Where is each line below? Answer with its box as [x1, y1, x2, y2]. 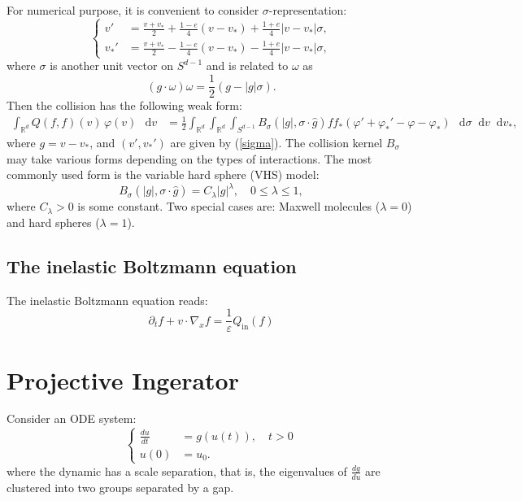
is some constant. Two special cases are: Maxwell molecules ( [77, 198, 381, 215]
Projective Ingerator [7, 363, 239, 396]
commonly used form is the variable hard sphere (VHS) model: [7, 166, 320, 183]
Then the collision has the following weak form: [7, 97, 242, 114]
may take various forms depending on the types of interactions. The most [7, 150, 372, 167]
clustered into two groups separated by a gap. [7, 478, 234, 495]
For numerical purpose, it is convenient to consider [7, 2, 259, 18]
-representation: [268, 2, 347, 18]
